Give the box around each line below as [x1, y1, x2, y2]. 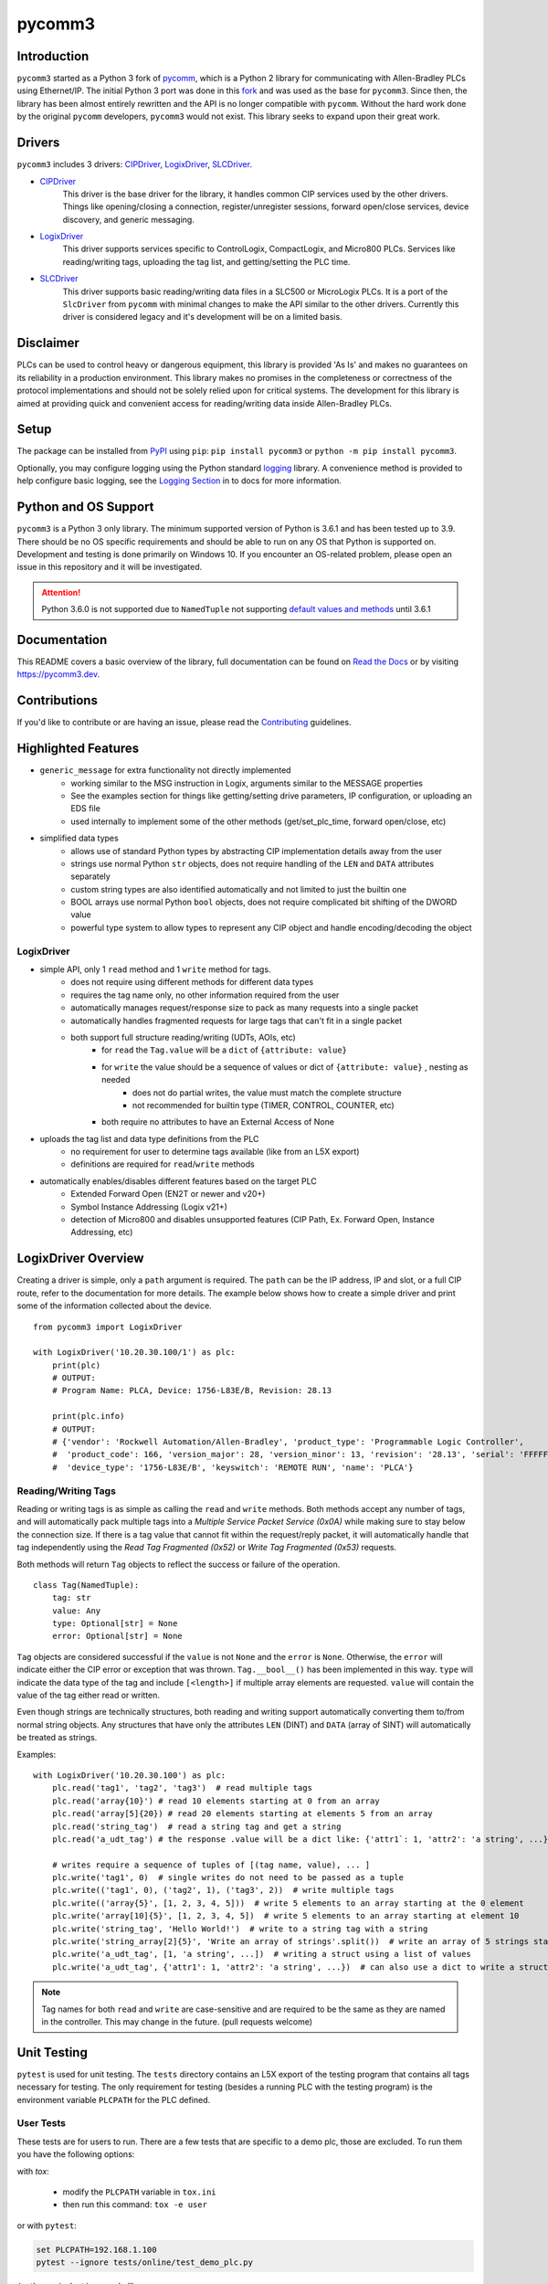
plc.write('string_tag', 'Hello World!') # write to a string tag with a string [51, 1923, 428, 1934]
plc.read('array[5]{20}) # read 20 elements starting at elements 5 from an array [51, 1809, 433, 1819]
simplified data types [39, 832, 119, 844]
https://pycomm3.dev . [16, 669, 100, 680]
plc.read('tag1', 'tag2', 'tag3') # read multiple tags [51, 1782, 312, 1793]
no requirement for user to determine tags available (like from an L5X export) [70, 1147, 360, 1158]
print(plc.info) [51, 1412, 125, 1422]
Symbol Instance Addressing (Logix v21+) [70, 1201, 228, 1212]
